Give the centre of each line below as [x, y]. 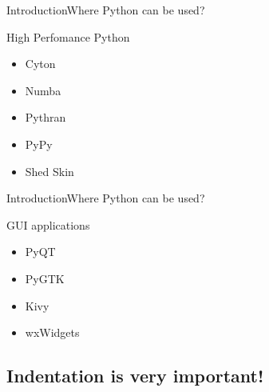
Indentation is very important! [135, 376]
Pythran [45, 117]
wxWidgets [52, 332]
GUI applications [48, 224]
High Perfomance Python [68, 36]
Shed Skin [49, 171]
